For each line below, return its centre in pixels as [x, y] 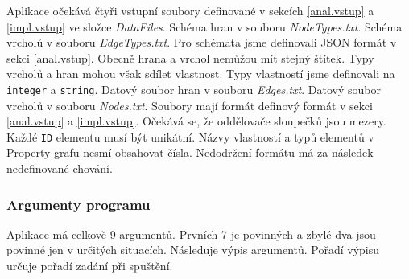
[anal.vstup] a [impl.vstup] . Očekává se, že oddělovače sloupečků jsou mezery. [196, 121]
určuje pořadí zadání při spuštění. [90, 266]
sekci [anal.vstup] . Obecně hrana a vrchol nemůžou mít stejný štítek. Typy [190, 57]
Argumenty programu [78, 204]
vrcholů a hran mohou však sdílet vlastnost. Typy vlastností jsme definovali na [201, 74]
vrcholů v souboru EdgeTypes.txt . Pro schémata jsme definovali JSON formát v [202, 42]
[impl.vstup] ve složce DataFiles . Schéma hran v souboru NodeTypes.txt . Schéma [204, 26]
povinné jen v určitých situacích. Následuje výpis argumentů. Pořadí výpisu [193, 250]
